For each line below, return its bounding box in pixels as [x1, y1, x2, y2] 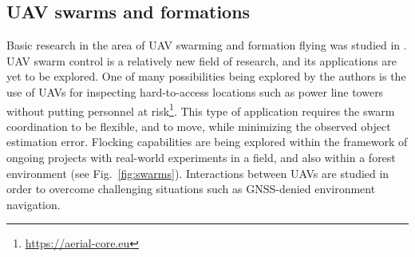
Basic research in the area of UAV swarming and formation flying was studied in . [6, 37, 407, 53]
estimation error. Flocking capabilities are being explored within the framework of [6, 133, 408, 150]
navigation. [6, 196, 61, 212]
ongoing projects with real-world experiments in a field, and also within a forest [6, 149, 396, 166]
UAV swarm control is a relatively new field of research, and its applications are [6, 52, 397, 69]
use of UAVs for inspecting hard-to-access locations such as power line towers [6, 83, 384, 100]
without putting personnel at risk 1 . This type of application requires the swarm [6, 100, 395, 119]
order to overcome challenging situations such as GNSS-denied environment [6, 180, 376, 197]
